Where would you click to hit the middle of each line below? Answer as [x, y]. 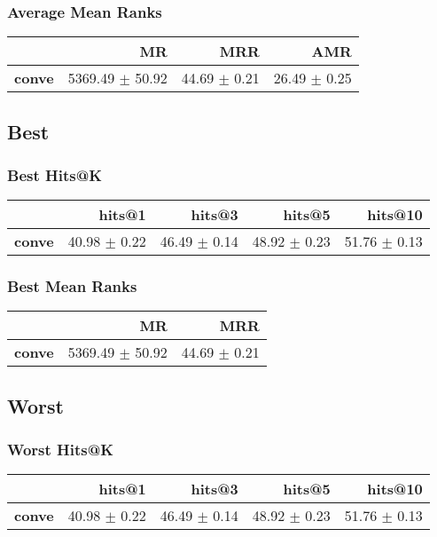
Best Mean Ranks [72, 286]
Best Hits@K [55, 174]
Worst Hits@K [61, 450]
